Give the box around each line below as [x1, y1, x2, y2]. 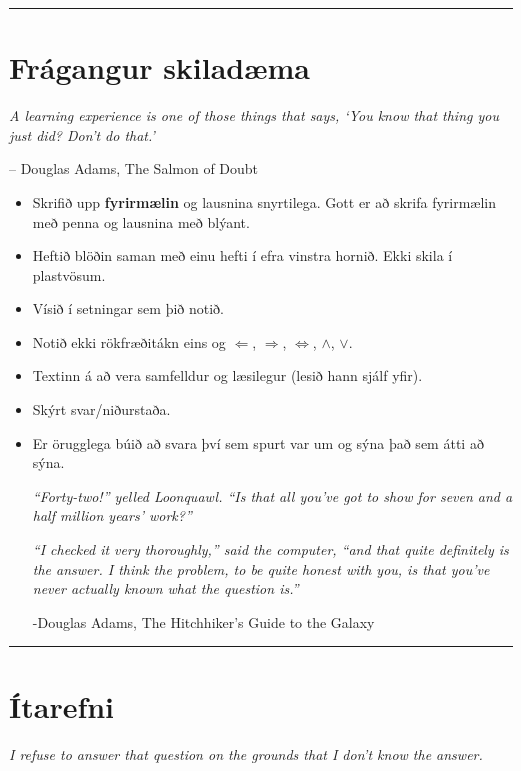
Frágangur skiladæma [9, 47, 311, 88]
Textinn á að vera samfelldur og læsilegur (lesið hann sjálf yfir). [32, 365, 423, 386]
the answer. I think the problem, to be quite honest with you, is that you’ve [32, 558, 490, 579]
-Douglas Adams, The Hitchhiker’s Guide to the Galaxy [32, 611, 375, 632]
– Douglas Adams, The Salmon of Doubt [9, 158, 259, 179]
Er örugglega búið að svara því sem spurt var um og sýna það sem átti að [32, 432, 484, 453]
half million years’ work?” [32, 505, 192, 526]
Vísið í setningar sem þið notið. [32, 298, 225, 319]
